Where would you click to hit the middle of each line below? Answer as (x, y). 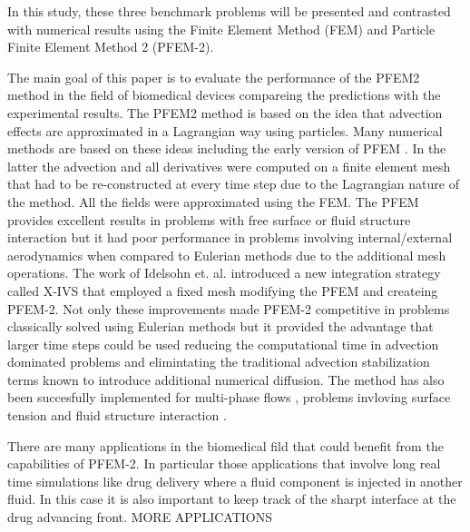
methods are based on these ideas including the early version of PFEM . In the (227, 148)
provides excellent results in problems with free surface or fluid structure (209, 219)
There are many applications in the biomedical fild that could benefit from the (225, 445)
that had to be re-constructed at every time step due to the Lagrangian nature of (233, 184)
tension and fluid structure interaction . (117, 415)
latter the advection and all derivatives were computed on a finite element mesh (229, 166)
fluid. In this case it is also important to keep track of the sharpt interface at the (232, 499)
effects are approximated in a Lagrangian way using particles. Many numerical (225, 130)
